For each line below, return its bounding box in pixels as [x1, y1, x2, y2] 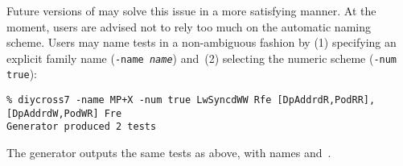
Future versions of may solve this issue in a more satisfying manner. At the [6, 2, 376, 19]
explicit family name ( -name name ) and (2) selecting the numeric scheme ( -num [6, 49, 397, 66]
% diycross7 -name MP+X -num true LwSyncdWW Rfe [6, 94, 272, 106]
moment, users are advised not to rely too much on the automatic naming [6, 18, 371, 35]
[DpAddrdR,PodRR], [277, 94, 376, 106]
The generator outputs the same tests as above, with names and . [6, 144, 331, 161]
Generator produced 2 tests [6, 121, 157, 133]
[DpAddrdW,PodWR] [6, 107, 99, 119]
